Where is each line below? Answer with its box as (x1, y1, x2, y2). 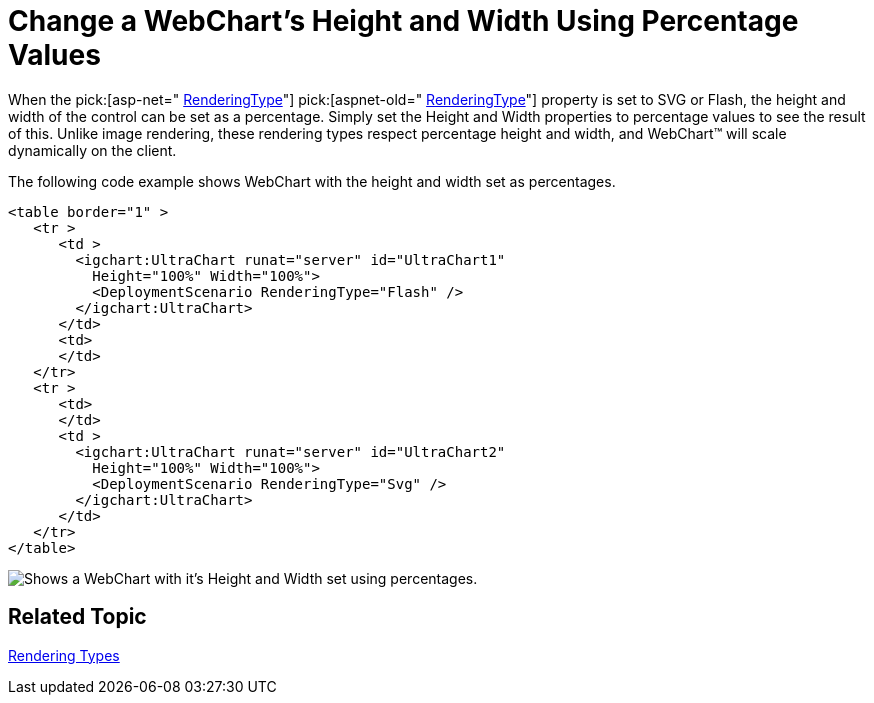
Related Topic (8, 604, 147, 630)
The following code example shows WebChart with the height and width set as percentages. (8, 172, 616, 190)
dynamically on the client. (8, 141, 177, 159)
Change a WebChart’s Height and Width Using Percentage (8, 4, 799, 38)
